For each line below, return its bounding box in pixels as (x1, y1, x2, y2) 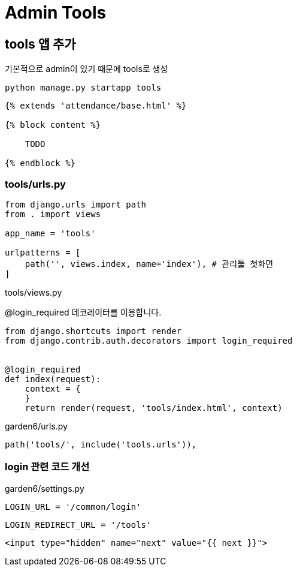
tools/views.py (5, 287, 62, 297)
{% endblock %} (5, 158, 76, 169)
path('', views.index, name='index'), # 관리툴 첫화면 (25, 259, 274, 269)
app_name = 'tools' (5, 228, 96, 238)
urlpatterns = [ (5, 247, 81, 257)
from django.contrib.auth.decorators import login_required (5, 335, 293, 345)
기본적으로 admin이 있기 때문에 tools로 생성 (5, 64, 168, 74)
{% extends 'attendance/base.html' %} (5, 101, 187, 111)
